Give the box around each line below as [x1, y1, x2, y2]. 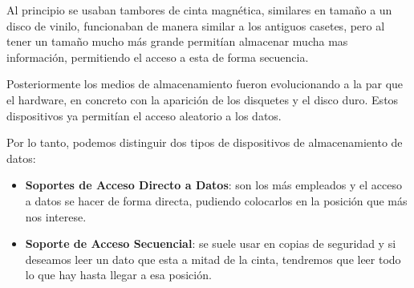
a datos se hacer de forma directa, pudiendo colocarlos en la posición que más [25, 192, 408, 209]
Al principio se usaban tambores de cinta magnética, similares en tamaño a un [6, 2, 392, 18]
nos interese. [25, 208, 87, 225]
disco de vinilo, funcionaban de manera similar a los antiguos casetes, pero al [6, 17, 385, 34]
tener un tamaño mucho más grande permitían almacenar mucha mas [6, 33, 348, 50]
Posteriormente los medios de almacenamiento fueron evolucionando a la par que [6, 75, 404, 92]
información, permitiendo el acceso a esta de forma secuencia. [6, 48, 309, 65]
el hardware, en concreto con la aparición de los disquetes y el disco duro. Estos [6, 91, 399, 107]
